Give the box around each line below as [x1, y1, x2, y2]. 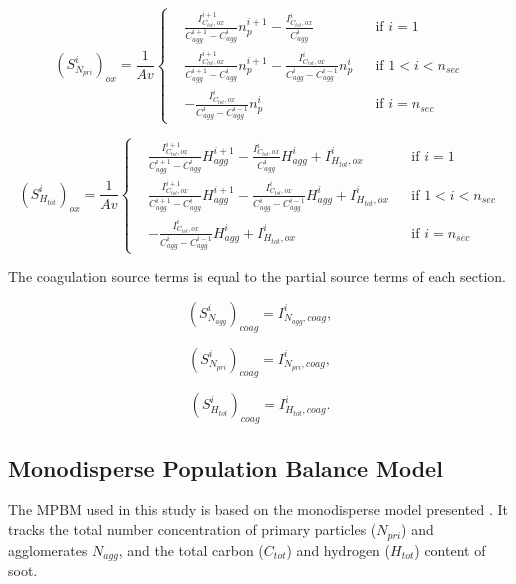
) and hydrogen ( [286, 539, 390, 560]
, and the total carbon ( [118, 539, 264, 560]
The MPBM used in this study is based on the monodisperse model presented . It [8, 499, 509, 520]
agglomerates [8, 539, 88, 560]
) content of [414, 539, 486, 560]
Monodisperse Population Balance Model [8, 452, 443, 483]
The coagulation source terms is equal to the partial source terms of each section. [8, 266, 506, 287]
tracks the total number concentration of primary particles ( [8, 519, 377, 540]
